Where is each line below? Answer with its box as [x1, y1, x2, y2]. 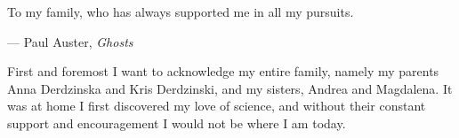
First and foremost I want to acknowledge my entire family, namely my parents [7, 62, 439, 80]
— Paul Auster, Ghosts [7, 32, 133, 50]
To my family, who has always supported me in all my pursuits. [7, 3, 354, 20]
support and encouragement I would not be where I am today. [7, 113, 346, 132]
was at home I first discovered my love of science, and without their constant [7, 96, 426, 115]
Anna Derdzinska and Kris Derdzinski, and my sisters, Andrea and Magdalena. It [7, 79, 453, 97]
